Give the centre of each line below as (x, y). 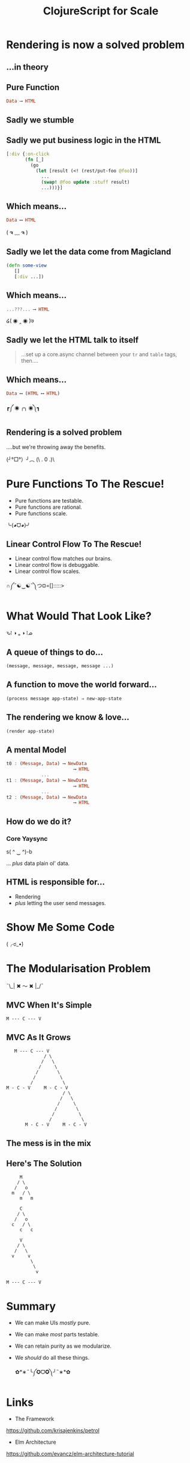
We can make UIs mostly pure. (53, 1323)
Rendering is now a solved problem (95, 45)
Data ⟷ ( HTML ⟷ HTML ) (33, 394)
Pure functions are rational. (48, 507)
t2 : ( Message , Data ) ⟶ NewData (46, 797)
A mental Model (36, 750)
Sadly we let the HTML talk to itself (73, 340)
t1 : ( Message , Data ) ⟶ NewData (46, 780)
